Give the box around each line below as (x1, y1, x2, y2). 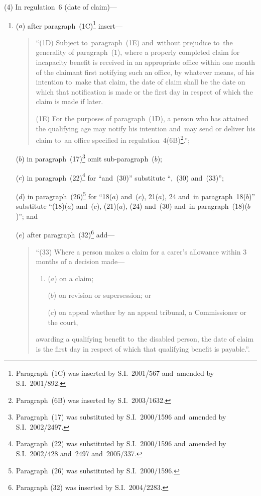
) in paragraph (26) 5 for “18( (22, 189, 112, 201)
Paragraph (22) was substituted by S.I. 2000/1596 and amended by (16, 438, 226, 449)
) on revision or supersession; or (53, 290, 152, 300)
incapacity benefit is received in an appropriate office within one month (36, 57, 255, 67)
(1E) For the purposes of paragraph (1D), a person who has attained (36, 113, 249, 123)
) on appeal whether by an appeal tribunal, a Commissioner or (53, 307, 246, 317)
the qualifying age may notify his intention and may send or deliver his (36, 123, 255, 133)
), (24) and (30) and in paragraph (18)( (122, 201, 247, 211)
